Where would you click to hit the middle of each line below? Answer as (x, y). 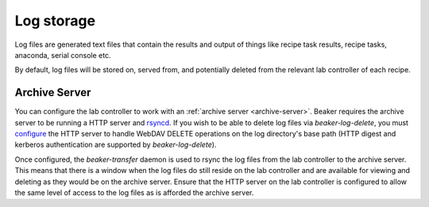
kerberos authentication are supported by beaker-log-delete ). (116, 145)
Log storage (55, 21)
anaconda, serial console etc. (63, 55)
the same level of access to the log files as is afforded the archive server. (134, 192)
